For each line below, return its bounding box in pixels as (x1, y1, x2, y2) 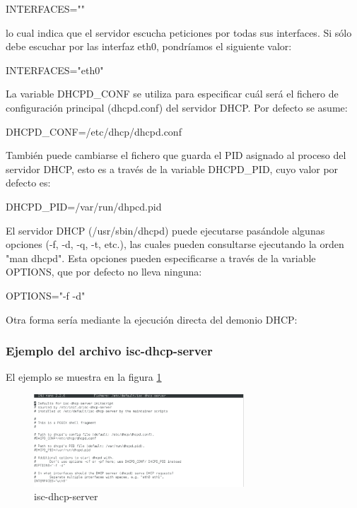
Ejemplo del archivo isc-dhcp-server (6, 342, 213, 360)
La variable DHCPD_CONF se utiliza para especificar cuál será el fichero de (6, 86, 339, 101)
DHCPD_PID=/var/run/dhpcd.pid (6, 199, 162, 213)
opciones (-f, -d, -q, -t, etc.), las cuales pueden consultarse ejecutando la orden (6, 237, 344, 252)
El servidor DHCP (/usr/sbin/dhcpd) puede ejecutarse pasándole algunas (6, 223, 325, 237)
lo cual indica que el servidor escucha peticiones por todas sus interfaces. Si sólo (6, 25, 352, 40)
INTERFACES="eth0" (6, 62, 104, 77)
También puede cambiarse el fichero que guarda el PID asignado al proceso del (6, 148, 346, 163)
